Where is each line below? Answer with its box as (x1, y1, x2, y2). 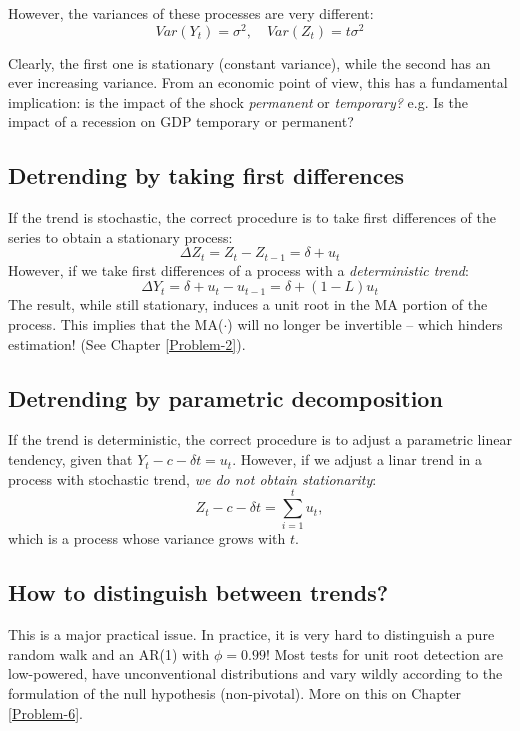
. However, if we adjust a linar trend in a (232, 449, 483, 470)
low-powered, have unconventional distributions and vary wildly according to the (8, 663, 503, 684)
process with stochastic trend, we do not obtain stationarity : (8, 468, 377, 489)
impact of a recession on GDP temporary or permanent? (8, 111, 354, 132)
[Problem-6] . (8, 702, 83, 723)
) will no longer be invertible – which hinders (227, 314, 503, 335)
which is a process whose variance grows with (8, 528, 286, 549)
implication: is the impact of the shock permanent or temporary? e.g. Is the (8, 91, 468, 112)
